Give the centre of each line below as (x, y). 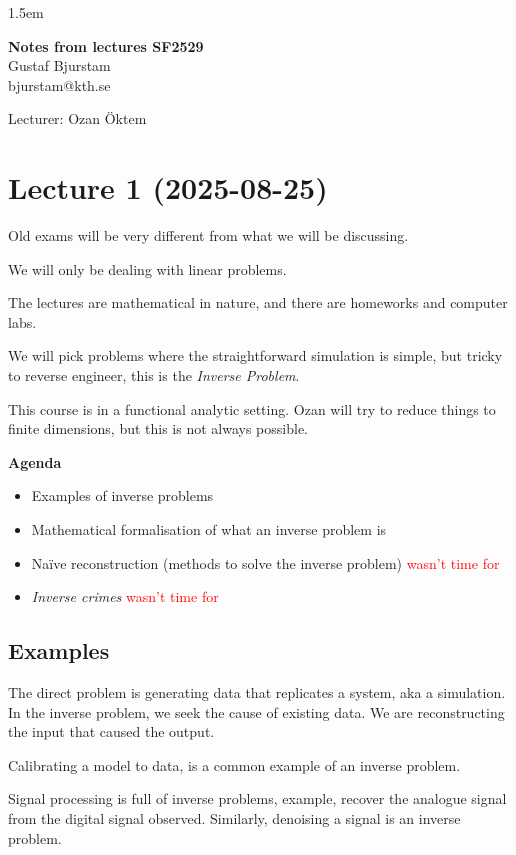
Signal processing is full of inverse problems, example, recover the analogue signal (257, 798)
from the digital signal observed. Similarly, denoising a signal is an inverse (234, 817)
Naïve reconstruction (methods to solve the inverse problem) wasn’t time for (265, 562)
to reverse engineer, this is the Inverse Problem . (154, 375)
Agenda (35, 461)
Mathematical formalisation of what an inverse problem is (209, 529)
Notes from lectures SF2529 (106, 45)
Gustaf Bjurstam (59, 65)
